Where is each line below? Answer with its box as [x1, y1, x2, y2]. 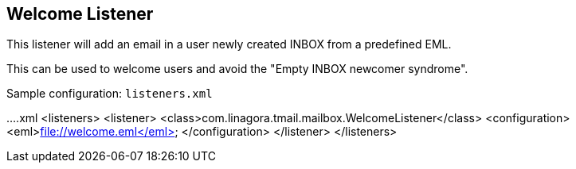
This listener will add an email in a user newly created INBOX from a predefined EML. [6, 37, 452, 52]
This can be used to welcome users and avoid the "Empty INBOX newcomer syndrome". [6, 62, 468, 76]
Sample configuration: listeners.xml [6, 86, 213, 101]
